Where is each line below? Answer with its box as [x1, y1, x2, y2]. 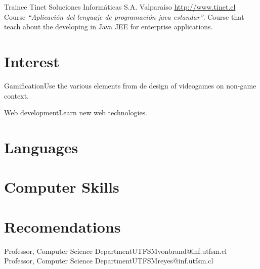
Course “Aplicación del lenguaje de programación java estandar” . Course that [4, 11, 244, 22]
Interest [4, 51, 60, 71]
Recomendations [4, 216, 121, 237]
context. [4, 90, 29, 101]
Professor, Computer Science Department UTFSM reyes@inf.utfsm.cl [4, 255, 213, 266]
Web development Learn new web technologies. [4, 107, 148, 118]
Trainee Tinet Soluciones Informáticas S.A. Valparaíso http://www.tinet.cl [4, 2, 236, 12]
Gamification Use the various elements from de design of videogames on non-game [4, 80, 256, 91]
